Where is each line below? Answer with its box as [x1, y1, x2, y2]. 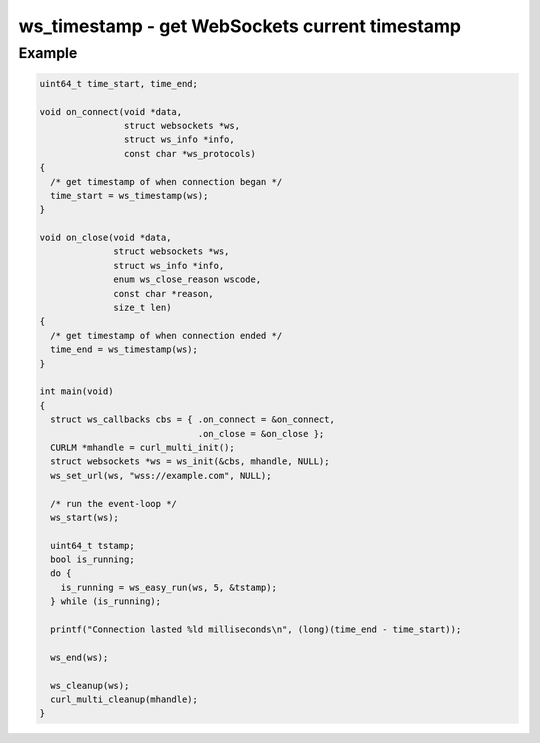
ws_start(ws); [50, 511, 120, 523]
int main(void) [39, 386, 114, 397]
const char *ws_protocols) [123, 148, 257, 159]
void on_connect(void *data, [39, 106, 183, 117]
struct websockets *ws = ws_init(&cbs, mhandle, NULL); [50, 456, 330, 467]
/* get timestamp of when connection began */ [50, 176, 283, 187]
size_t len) [113, 302, 172, 314]
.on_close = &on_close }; [197, 428, 325, 439]
